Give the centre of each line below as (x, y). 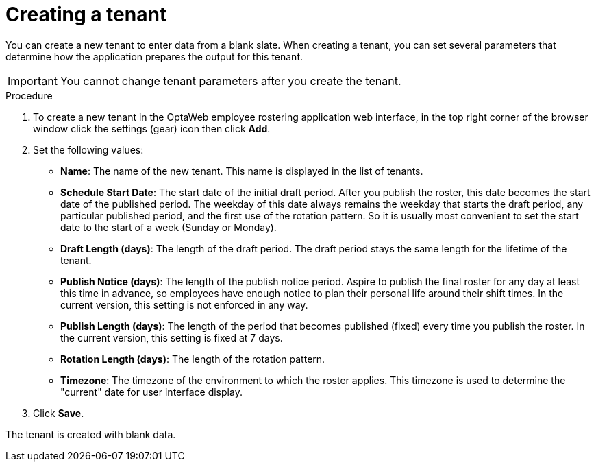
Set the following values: (88, 149)
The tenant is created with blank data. (91, 434)
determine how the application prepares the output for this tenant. (154, 56)
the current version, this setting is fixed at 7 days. (172, 337)
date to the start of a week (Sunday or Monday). (169, 227)
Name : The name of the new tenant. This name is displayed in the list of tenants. (242, 171)
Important (33, 81)
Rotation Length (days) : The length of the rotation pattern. (193, 359)
